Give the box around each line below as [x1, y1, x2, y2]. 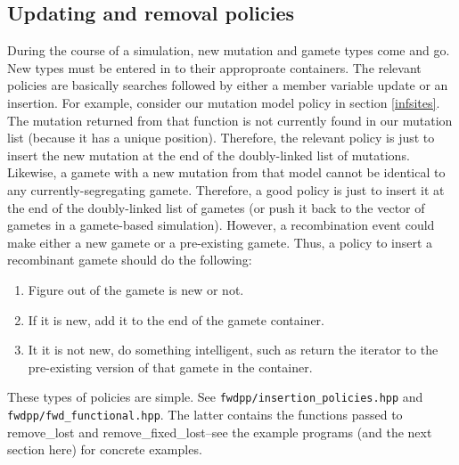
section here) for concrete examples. [7, 440, 202, 459]
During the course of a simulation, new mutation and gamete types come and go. [7, 41, 450, 60]
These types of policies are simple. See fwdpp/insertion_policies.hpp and [7, 387, 423, 406]
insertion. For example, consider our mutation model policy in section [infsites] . [7, 93, 440, 111]
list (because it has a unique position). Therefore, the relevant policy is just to [7, 128, 435, 147]
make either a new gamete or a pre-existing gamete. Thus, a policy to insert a [7, 232, 433, 251]
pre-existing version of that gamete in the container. [28, 357, 313, 376]
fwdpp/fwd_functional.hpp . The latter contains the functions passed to [7, 404, 403, 423]
